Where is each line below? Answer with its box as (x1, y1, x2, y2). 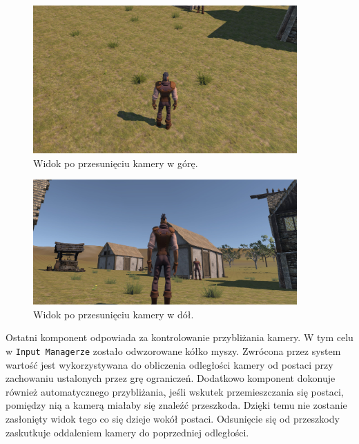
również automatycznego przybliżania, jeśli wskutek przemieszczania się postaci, (6, 384, 344, 398)
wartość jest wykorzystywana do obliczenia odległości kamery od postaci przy (6, 357, 333, 371)
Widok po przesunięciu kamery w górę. (33, 155, 198, 170)
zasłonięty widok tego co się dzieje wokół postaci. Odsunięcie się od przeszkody (6, 412, 340, 425)
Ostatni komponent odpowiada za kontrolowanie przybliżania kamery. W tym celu (6, 330, 353, 345)
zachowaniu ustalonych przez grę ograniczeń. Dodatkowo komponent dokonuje (6, 371, 336, 385)
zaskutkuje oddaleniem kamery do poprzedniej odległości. (6, 425, 249, 439)
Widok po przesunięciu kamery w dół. (33, 307, 194, 321)
